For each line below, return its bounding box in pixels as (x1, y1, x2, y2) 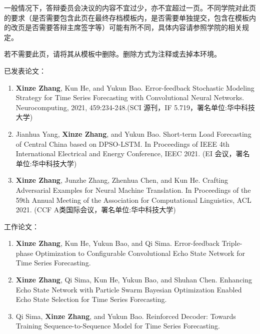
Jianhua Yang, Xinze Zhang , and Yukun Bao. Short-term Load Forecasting (15, 128, 251, 139)
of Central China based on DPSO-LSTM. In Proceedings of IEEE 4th (15, 138, 229, 149)
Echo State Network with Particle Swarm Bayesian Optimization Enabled (15, 284, 242, 294)
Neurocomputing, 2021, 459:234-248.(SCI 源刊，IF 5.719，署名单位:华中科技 (15, 102, 255, 112)
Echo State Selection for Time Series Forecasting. (15, 294, 167, 304)
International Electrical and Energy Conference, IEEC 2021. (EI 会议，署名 (15, 148, 250, 159)
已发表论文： (4, 65, 46, 76)
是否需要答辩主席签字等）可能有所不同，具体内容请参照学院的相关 (24, 22, 242, 33)
